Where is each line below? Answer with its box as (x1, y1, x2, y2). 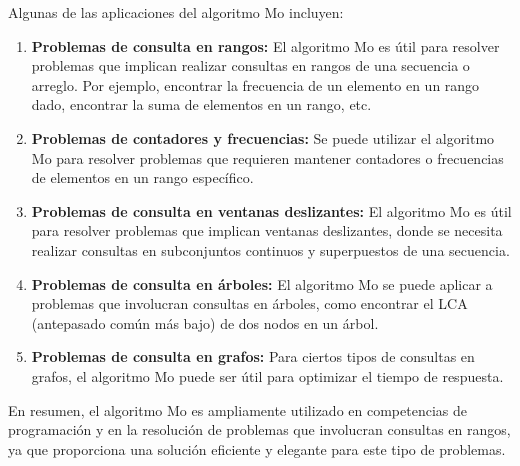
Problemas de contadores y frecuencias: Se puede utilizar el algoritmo (31, 127, 495, 148)
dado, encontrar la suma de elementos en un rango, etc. (31, 94, 372, 115)
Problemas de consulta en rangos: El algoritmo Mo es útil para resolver (31, 35, 500, 56)
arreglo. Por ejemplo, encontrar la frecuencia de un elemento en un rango (31, 74, 480, 95)
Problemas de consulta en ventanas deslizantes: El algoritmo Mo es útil (31, 200, 512, 221)
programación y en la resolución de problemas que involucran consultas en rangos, (8, 419, 511, 440)
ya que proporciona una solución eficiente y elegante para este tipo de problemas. (8, 438, 506, 459)
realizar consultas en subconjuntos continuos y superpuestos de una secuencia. (31, 239, 510, 260)
